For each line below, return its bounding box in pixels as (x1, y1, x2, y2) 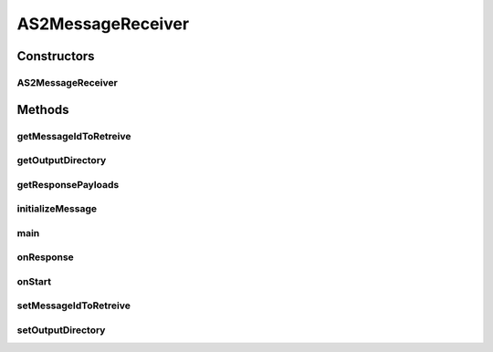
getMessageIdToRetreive (16, 129, 131, 142)
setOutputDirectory (16, 324, 106, 336)
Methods (16, 101, 69, 118)
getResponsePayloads (16, 178, 120, 191)
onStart (16, 274, 52, 287)
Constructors (16, 48, 95, 64)
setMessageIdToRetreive (16, 299, 131, 312)
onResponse (16, 251, 75, 264)
